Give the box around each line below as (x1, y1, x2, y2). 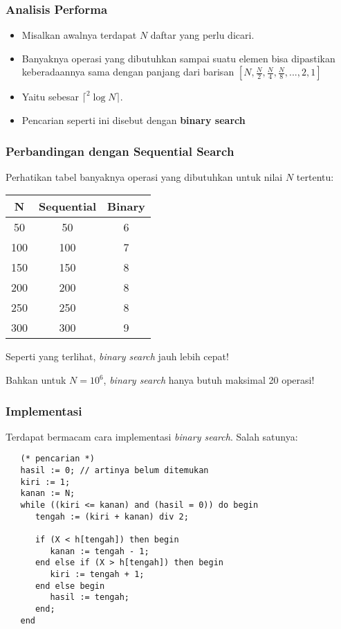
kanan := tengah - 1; (50, 546, 149, 556)
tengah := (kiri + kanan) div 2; (35, 511, 189, 522)
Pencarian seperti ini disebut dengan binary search (21, 113, 246, 127)
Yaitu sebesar (21, 89, 80, 104)
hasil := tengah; (50, 592, 129, 603)
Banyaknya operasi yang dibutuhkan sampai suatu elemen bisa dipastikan (21, 51, 335, 65)
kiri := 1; (20, 477, 71, 487)
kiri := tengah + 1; (50, 569, 145, 579)
